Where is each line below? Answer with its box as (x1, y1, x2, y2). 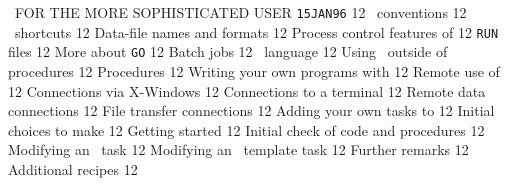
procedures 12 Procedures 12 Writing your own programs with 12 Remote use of (8, 60, 500, 81)
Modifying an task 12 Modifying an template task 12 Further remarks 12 (8, 139, 469, 160)
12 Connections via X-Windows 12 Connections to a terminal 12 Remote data (8, 80, 486, 101)
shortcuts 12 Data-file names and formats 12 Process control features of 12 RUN (14, 21, 499, 42)
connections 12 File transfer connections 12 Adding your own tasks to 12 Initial (8, 100, 495, 121)
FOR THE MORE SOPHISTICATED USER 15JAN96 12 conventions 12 (14, 2, 467, 22)
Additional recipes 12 (8, 158, 138, 179)
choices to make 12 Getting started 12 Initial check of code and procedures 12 (8, 119, 485, 140)
